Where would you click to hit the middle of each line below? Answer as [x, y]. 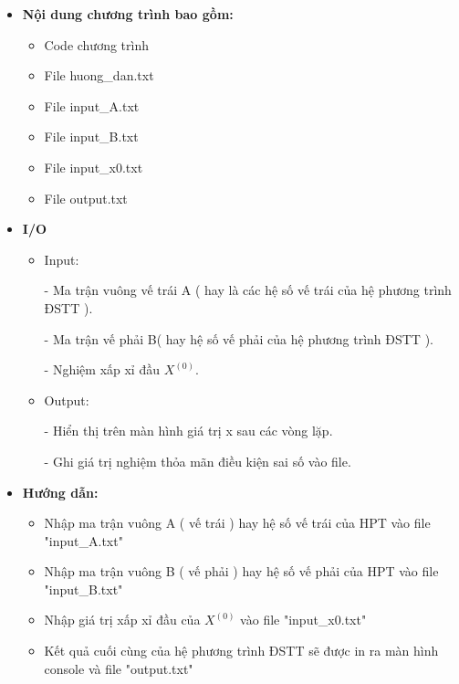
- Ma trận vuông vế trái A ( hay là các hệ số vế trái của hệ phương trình [248, 290]
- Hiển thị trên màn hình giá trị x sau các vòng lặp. [188, 431]
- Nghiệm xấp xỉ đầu [102, 369]
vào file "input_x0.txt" [303, 620]
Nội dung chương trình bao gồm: [128, 14]
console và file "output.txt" [119, 668]
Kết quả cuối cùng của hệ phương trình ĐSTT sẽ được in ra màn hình [241, 651]
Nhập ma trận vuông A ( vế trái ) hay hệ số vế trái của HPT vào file [237, 523]
